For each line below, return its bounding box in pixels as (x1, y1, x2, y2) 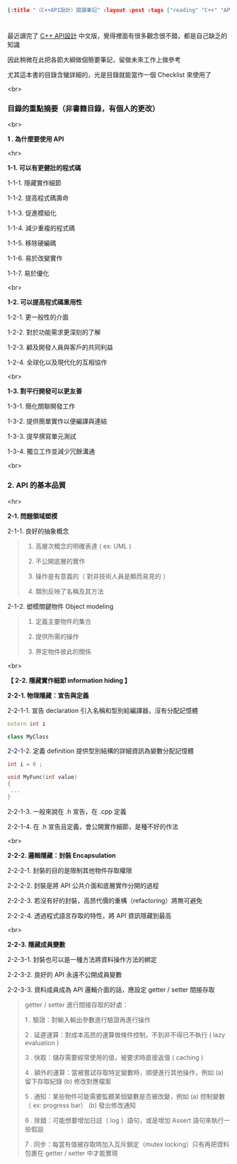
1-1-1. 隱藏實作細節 (7, 179, 62, 187)
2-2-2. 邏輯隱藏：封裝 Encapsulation (7, 851, 117, 859)
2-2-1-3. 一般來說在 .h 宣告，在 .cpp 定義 (7, 807, 127, 815)
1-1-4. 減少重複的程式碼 (7, 224, 76, 233)
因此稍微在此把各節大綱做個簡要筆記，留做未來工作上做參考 (7, 55, 181, 64)
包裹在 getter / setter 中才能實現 (24, 1148, 118, 1157)
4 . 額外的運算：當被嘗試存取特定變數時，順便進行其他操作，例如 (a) (24, 1068, 224, 1077)
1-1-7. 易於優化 (7, 269, 50, 278)
